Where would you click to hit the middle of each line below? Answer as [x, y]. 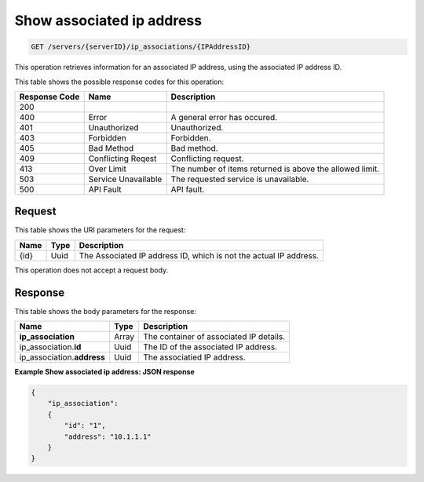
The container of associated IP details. [214, 337]
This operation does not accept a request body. [91, 270]
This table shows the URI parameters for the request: [100, 230]
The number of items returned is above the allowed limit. [275, 169]
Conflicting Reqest [122, 159]
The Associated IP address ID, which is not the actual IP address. [199, 255]
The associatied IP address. [194, 357]
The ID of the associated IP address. [210, 347]
